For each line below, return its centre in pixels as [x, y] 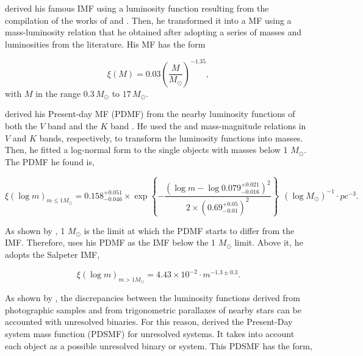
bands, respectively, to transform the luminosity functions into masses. [171, 137]
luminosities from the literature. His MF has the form [105, 44]
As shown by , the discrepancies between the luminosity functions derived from [153, 298]
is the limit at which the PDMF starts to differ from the [189, 230]
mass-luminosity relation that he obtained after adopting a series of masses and [153, 32]
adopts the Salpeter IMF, [52, 254]
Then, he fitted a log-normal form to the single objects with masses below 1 [146, 150]
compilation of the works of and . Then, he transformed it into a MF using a [148, 20]
